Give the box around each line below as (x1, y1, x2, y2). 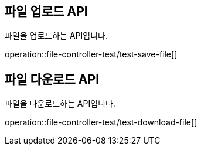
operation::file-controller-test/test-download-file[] (5, 117, 197, 128)
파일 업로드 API (5, 4, 88, 19)
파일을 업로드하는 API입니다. (5, 30, 108, 41)
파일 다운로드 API (5, 71, 100, 87)
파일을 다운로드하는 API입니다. (5, 98, 115, 109)
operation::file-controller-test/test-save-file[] (5, 49, 178, 60)
